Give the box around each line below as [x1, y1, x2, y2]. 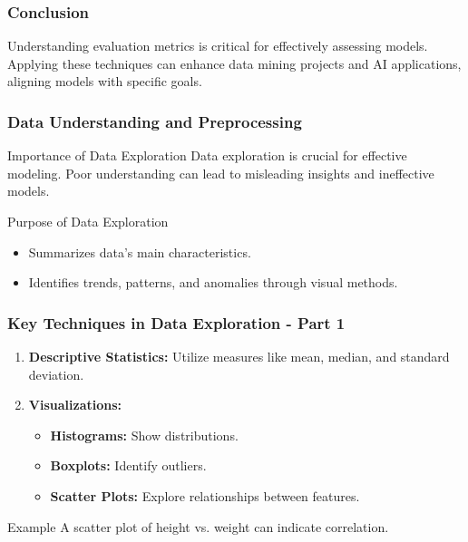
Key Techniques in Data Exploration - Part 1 [7, 311, 346, 334]
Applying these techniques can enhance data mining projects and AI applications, [7, 53, 462, 73]
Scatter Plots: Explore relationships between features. [50, 486, 360, 505]
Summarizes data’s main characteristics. [28, 242, 251, 261]
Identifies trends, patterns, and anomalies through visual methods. [28, 273, 398, 292]
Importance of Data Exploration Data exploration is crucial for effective [7, 146, 407, 165]
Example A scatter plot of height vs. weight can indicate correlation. [7, 517, 389, 536]
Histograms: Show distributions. [50, 425, 239, 444]
